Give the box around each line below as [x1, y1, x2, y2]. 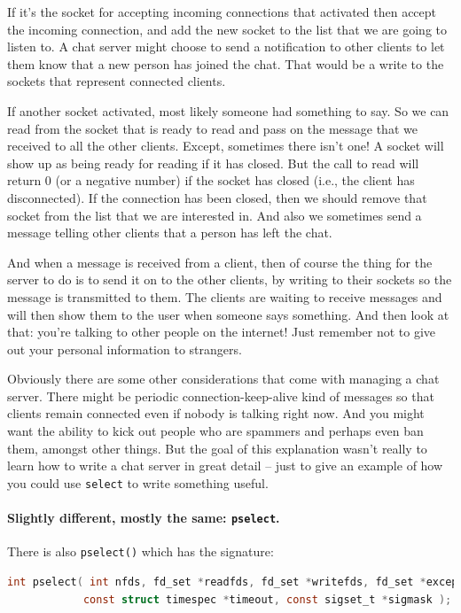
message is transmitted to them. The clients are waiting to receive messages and [7, 287, 442, 306]
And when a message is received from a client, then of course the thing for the [7, 252, 433, 271]
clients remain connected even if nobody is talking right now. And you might [7, 404, 425, 423]
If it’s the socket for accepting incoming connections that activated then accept [7, 3, 437, 20]
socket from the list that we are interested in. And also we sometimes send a [7, 206, 422, 224]
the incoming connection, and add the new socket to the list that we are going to [7, 19, 447, 38]
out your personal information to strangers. [7, 339, 242, 358]
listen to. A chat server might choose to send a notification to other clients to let [7, 37, 445, 56]
